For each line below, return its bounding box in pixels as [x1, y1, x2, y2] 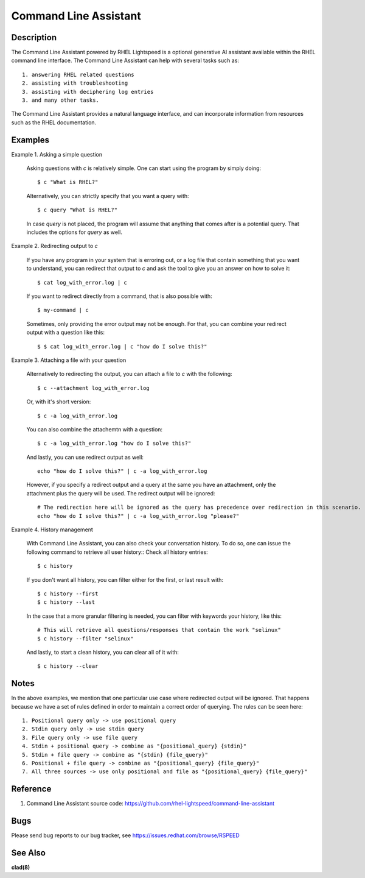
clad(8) [11, 864, 30, 871]
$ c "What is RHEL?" [37, 179, 99, 186]
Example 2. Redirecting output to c [11, 243, 99, 250]
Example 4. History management [11, 526, 94, 533]
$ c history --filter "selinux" [37, 635, 134, 642]
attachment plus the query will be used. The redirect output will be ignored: [26, 489, 215, 497]
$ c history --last [37, 599, 96, 606]
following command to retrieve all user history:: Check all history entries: [26, 548, 208, 556]
